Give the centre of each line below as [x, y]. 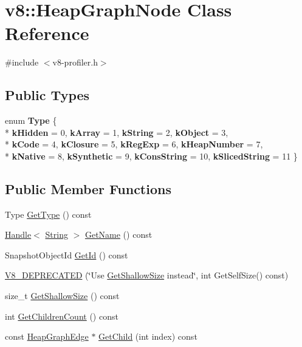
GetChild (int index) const [148, 336]
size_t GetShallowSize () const [62, 296]
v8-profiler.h [75, 62]
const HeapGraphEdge [47, 336]
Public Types [47, 95]
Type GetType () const [48, 214]
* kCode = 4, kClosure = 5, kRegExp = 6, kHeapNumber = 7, [134, 144]
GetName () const [118, 234]
